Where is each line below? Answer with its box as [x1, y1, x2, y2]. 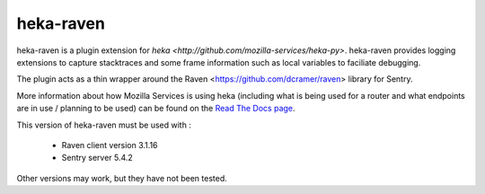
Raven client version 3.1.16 [61, 139, 158, 150]
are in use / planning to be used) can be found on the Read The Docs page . [16, 103, 295, 114]
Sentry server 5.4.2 [61, 153, 134, 163]
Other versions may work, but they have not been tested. [16, 172, 228, 183]
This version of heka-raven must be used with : [16, 119, 192, 130]
